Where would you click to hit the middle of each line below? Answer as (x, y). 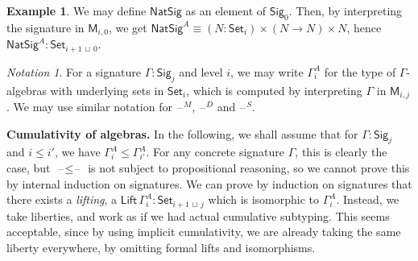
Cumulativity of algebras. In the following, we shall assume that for (182, 133)
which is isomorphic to (264, 199)
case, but (29, 167)
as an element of (226, 10)
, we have (77, 152)
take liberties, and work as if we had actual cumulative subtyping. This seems (198, 215)
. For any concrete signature (215, 152)
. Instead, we (368, 199)
